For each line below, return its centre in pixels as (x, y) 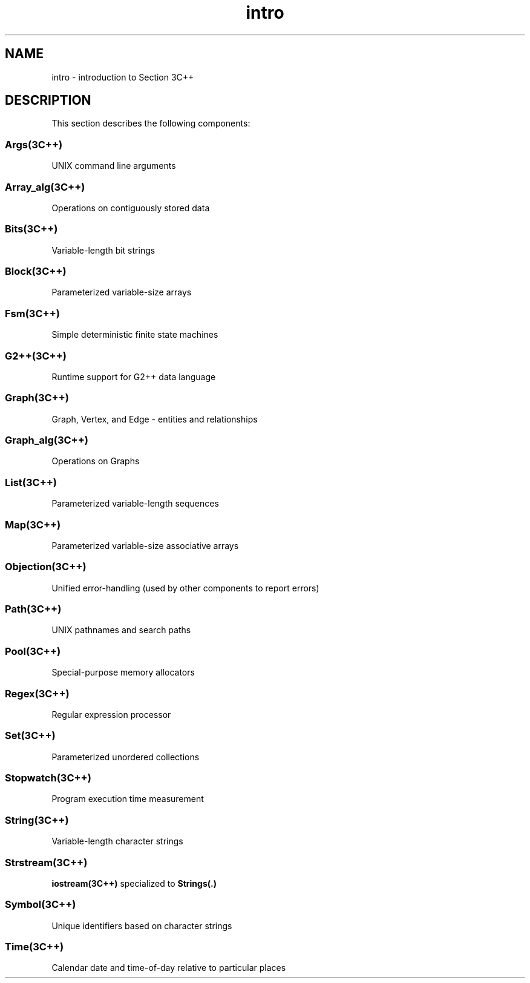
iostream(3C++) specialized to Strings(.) (134, 883)
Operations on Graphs (96, 461)
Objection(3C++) (46, 567)
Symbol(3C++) (41, 905)
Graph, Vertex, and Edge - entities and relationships (155, 419)
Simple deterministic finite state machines (135, 335)
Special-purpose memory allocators (123, 672)
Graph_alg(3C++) (47, 440)
